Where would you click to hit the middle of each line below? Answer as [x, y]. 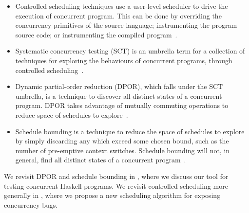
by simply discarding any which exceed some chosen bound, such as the [122, 141]
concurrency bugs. [31, 204]
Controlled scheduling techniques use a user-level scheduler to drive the [122, 6]
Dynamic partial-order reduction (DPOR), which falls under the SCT [119, 86]
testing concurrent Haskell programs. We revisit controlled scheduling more [116, 186]
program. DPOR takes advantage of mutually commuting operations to [122, 105]
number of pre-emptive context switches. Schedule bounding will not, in [123, 150]
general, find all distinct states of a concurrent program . [101, 160]
